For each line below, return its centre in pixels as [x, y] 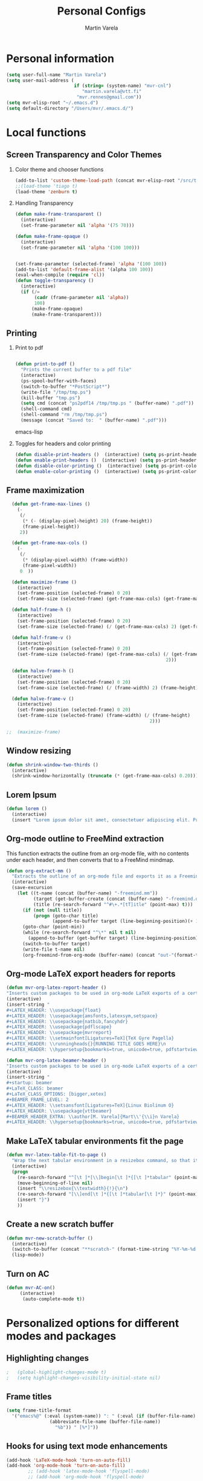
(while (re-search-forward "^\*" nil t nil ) [79, 933]
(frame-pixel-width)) [50, 565]
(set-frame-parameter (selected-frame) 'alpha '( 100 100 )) [91, 264]
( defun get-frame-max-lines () [51, 504]
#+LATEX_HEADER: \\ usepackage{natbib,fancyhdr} [67, 1021]
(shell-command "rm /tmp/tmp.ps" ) [64, 415]
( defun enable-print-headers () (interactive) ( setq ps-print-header [106, 460]
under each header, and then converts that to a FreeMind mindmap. [90, 859]
